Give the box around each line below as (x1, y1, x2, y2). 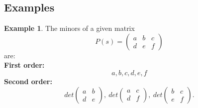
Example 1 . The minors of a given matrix (4, 23, 135, 33)
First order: (4, 60, 45, 70)
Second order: (4, 76, 52, 86)
